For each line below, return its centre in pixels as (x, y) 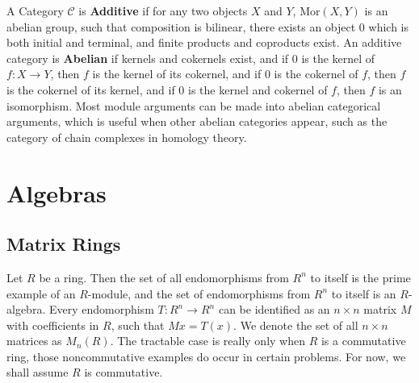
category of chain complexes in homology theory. (127, 137)
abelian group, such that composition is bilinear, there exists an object (181, 26)
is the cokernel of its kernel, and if (91, 89)
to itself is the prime (360, 277)
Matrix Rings (64, 244)
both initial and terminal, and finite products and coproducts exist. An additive (204, 42)
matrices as (34, 341)
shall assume (38, 372)
